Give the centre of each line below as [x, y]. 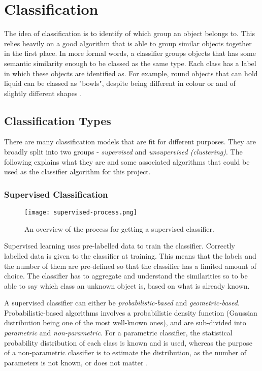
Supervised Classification [56, 194]
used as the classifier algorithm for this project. [77, 172]
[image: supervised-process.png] [81, 213]
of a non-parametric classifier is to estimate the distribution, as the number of [125, 352]
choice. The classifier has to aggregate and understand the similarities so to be [126, 276]
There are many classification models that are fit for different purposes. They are [130, 142]
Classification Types [58, 120]
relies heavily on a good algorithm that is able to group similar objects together [128, 43]
